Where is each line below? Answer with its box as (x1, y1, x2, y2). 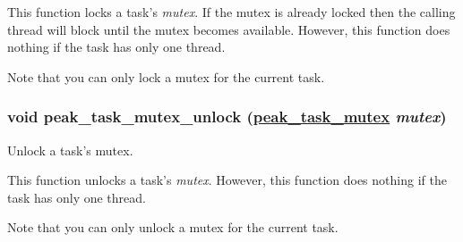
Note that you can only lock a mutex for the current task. (7, 67, 325, 86)
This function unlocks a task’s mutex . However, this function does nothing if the (7, 171, 447, 189)
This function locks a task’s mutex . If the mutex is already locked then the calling (7, 3, 456, 21)
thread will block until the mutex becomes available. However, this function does (7, 20, 450, 38)
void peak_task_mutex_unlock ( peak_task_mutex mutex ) (7, 105, 447, 128)
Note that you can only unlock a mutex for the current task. (7, 218, 339, 237)
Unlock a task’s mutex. (7, 140, 133, 159)
